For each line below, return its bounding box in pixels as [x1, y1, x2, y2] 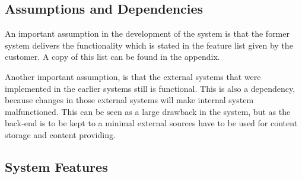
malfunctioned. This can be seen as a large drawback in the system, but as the [5, 105, 291, 117]
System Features [5, 157, 108, 175]
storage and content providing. [5, 128, 116, 140]
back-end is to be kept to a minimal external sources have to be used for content [5, 117, 298, 129]
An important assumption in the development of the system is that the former [5, 27, 290, 40]
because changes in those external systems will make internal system [5, 94, 254, 106]
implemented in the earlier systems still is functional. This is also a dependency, [5, 82, 295, 94]
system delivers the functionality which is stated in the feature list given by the [5, 39, 293, 51]
